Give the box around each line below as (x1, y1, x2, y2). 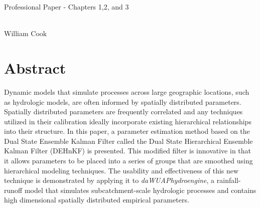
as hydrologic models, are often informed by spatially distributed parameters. (4, 96, 241, 107)
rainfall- (216, 175, 241, 185)
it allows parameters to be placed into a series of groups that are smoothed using (4, 155, 253, 166)
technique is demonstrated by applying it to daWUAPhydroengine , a (4, 175, 215, 185)
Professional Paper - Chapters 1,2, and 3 (4, 2, 129, 12)
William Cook (4, 28, 47, 39)
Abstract (4, 57, 66, 78)
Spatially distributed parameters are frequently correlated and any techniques (4, 106, 243, 117)
